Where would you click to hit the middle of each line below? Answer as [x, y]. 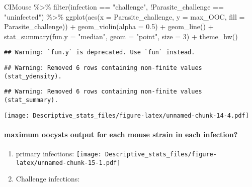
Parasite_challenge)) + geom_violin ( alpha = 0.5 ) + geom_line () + [109, 26]
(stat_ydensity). [33, 76]
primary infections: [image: [59, 154]
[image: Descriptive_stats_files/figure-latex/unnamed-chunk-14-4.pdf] [127, 115]
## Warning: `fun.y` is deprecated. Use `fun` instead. [100, 53]
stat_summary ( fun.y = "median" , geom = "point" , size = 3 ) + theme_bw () [121, 36]
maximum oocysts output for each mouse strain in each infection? [121, 134]
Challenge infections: [48, 179]
